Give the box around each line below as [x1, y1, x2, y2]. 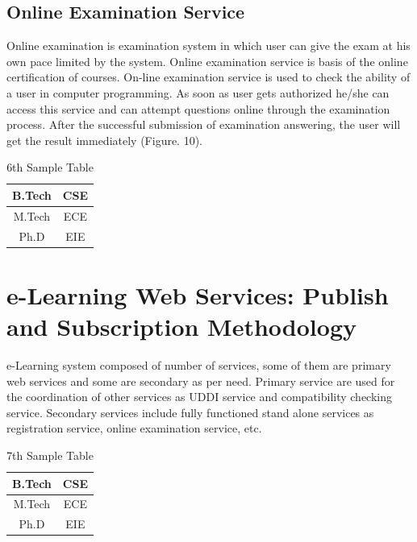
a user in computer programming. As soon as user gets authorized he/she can [6, 84, 390, 101]
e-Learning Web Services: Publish [6, 278, 389, 311]
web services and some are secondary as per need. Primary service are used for [6, 372, 395, 389]
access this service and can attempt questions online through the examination [6, 100, 390, 117]
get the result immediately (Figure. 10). [6, 131, 203, 148]
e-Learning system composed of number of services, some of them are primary [6, 357, 391, 374]
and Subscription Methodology [6, 310, 357, 343]
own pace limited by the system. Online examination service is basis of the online [6, 52, 408, 69]
